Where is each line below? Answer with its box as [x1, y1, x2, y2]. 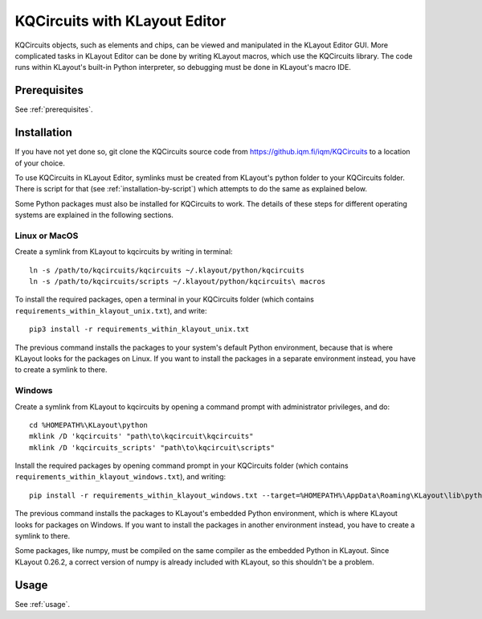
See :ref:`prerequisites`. [14, 105, 93, 114]
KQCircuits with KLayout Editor [14, 12, 227, 30]
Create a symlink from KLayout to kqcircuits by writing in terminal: [14, 247, 233, 256]
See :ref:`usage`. [14, 599, 71, 609]
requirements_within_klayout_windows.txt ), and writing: [14, 472, 227, 482]
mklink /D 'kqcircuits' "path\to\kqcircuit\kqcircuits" [29, 432, 254, 441]
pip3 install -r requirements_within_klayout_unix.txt [29, 325, 250, 334]
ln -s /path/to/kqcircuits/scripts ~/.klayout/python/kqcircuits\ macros [29, 277, 326, 286]
